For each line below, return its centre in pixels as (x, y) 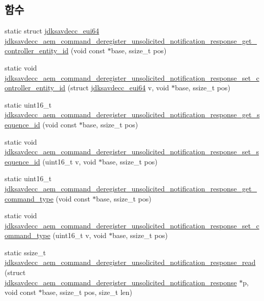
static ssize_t (25, 252)
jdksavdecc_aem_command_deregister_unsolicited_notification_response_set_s (132, 152)
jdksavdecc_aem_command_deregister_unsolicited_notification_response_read (130, 262)
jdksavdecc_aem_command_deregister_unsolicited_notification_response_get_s (132, 114)
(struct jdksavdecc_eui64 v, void (118, 88)
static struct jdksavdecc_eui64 (52, 31)
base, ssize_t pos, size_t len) (87, 292)
